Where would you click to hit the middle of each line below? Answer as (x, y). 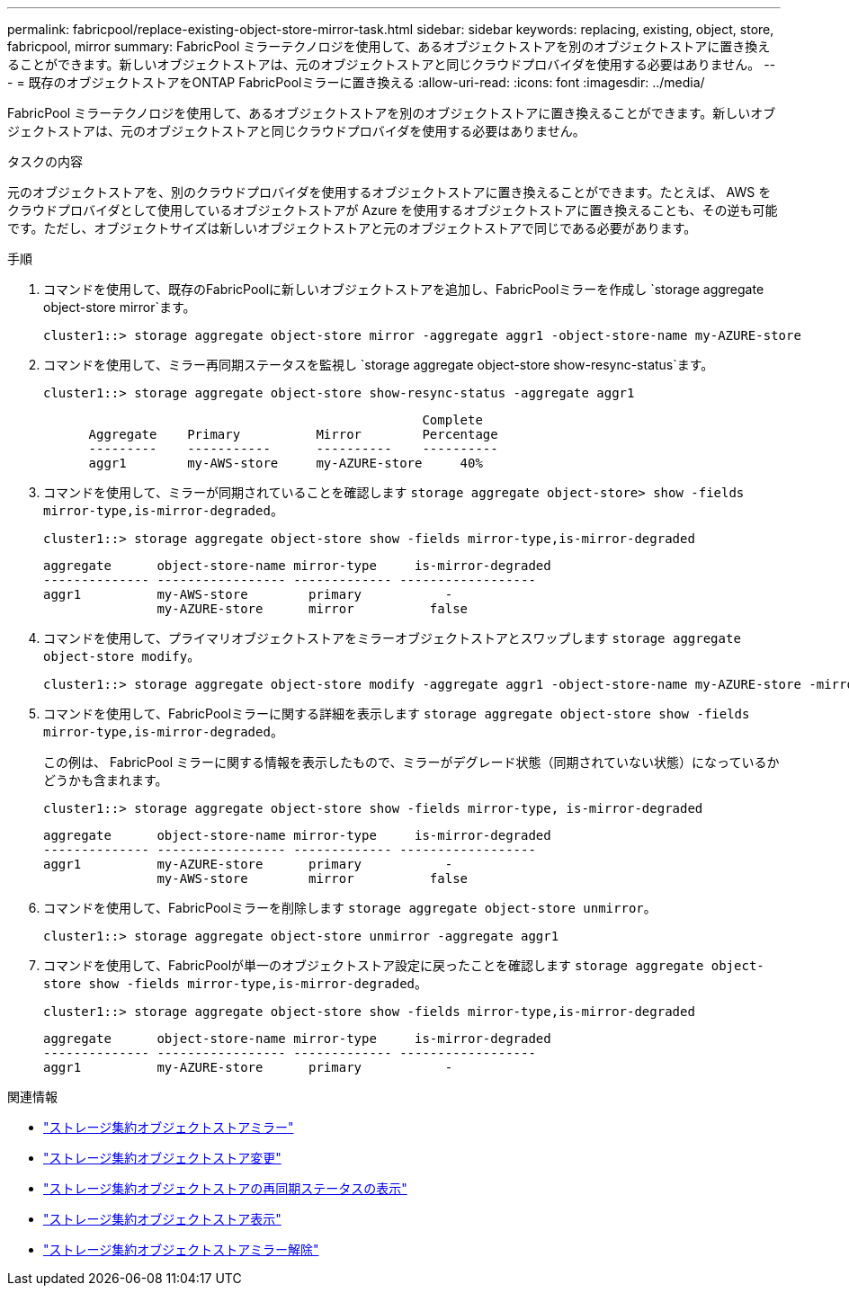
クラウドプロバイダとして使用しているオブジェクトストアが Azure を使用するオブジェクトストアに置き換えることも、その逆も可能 (393, 210)
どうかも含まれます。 (106, 780)
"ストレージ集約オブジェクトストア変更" (162, 1158)
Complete (452, 420)
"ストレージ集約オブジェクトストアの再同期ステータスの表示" (225, 1188)
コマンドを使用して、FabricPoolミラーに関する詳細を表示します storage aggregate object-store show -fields (397, 713)
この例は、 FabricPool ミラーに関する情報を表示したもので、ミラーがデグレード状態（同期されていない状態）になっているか (411, 762)
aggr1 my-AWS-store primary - (248, 594)
